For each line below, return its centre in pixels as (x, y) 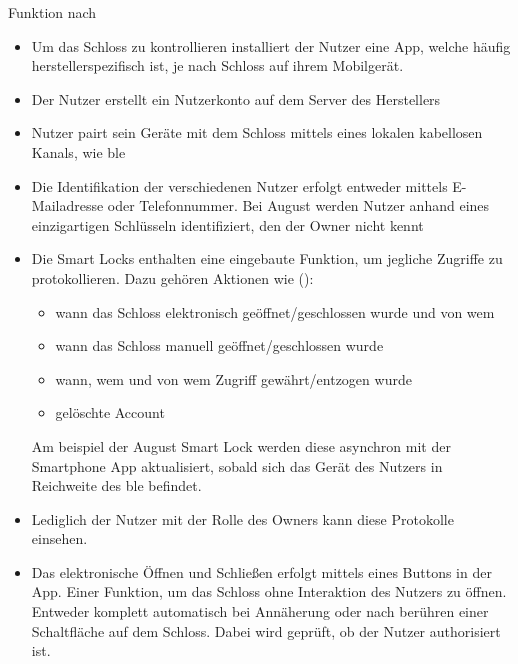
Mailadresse (67, 205)
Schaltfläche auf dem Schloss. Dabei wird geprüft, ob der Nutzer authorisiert (266, 630)
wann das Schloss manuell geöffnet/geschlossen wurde (219, 345)
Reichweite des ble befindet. (116, 485)
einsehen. (59, 538)
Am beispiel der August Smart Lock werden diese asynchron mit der (241, 445)
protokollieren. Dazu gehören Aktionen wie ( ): (172, 277)
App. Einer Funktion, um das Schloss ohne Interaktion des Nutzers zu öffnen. (269, 591)
